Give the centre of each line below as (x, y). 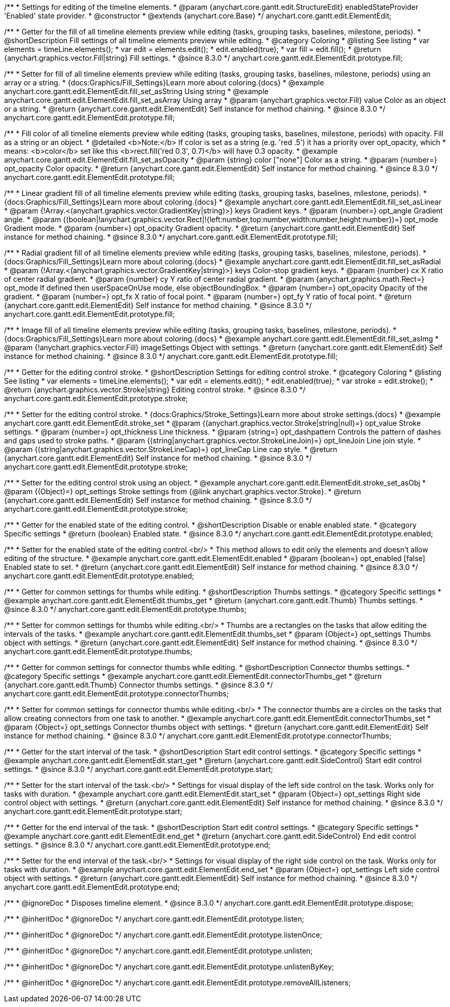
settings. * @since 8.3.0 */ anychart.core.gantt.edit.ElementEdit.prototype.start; (139, 769)
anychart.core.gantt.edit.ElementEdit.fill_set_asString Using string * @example (136, 91)
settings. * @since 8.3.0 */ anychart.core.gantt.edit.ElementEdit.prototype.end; (137, 845)
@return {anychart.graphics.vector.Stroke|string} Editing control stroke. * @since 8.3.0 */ (155, 390)
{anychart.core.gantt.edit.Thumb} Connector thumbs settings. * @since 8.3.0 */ (139, 685)
